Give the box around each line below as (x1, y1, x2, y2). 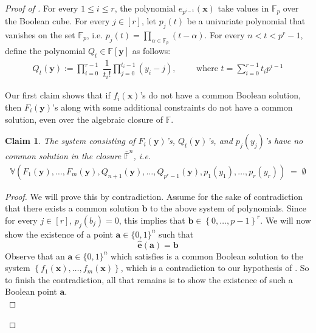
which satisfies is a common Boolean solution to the (111, 249, 303, 262)
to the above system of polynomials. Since (150, 202, 306, 215)
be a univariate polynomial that (187, 15, 306, 27)
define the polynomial (5, 44, 86, 57)
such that (159, 227, 194, 240)
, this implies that (118, 213, 185, 226)
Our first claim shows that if (5, 89, 111, 101)
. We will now (260, 213, 311, 226)
